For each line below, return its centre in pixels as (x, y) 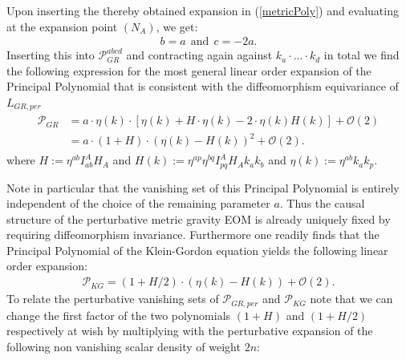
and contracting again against (199, 55)
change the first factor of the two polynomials (119, 315)
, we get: (177, 26)
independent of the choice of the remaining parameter (138, 203)
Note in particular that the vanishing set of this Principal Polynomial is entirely (203, 187)
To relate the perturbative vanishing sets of (113, 299)
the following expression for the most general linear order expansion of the (189, 70)
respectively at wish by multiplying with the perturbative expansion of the (190, 331)
